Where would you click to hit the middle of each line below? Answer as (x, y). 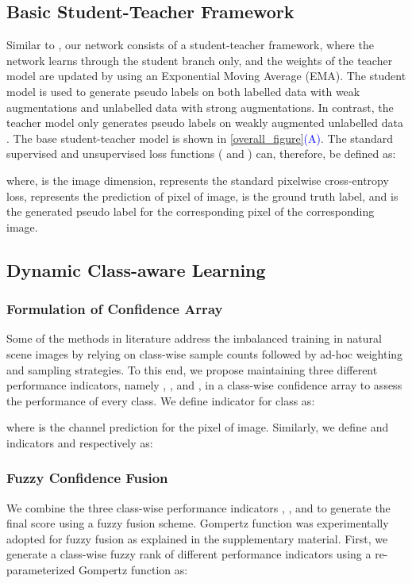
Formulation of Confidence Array (115, 309)
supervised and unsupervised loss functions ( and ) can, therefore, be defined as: (201, 153)
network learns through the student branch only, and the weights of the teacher (200, 60)
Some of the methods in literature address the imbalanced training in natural (194, 338)
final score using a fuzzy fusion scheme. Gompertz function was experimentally (198, 523)
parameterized (41, 570)
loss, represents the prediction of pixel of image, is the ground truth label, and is (202, 196)
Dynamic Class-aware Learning (136, 269)
